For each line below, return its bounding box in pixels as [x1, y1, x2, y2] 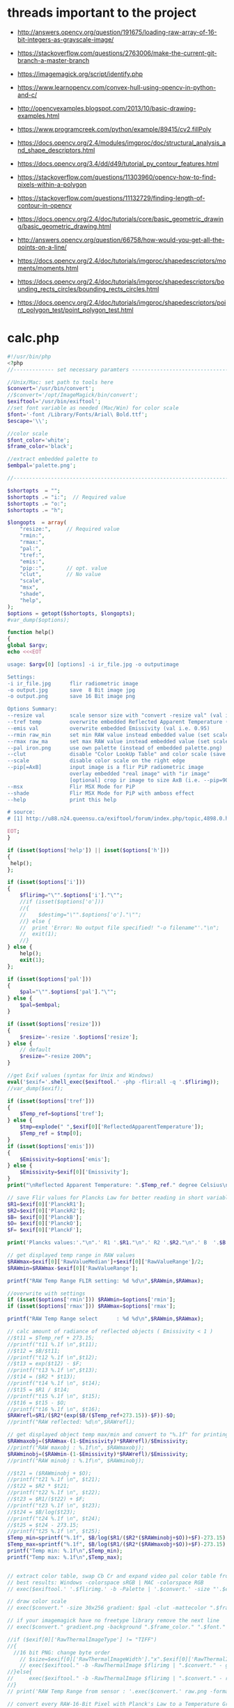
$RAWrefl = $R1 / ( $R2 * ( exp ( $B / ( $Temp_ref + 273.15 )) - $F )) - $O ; [7, 1412, 176, 1419]
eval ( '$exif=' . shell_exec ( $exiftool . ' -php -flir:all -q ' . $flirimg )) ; [7, 1078, 219, 1085]
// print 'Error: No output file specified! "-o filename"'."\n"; [19, 924, 219, 931]
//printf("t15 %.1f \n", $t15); [7, 1392, 101, 1399]
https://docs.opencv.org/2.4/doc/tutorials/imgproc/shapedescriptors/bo [17, 277, 225, 286]
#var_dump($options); [7, 616, 70, 623]
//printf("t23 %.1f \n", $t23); [7, 1502, 101, 1509]
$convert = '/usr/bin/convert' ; [7, 385, 95, 392]
